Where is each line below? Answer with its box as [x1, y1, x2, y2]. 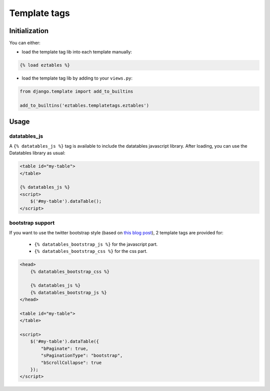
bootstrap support [9, 219, 55, 226]
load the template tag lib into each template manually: [21, 49, 132, 55]
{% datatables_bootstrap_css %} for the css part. [34, 248, 147, 254]
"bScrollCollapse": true [40, 359, 102, 365]
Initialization [9, 27, 49, 35]
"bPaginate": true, [40, 345, 88, 351]
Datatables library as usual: [9, 150, 65, 156]
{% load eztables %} [19, 63, 70, 68]
